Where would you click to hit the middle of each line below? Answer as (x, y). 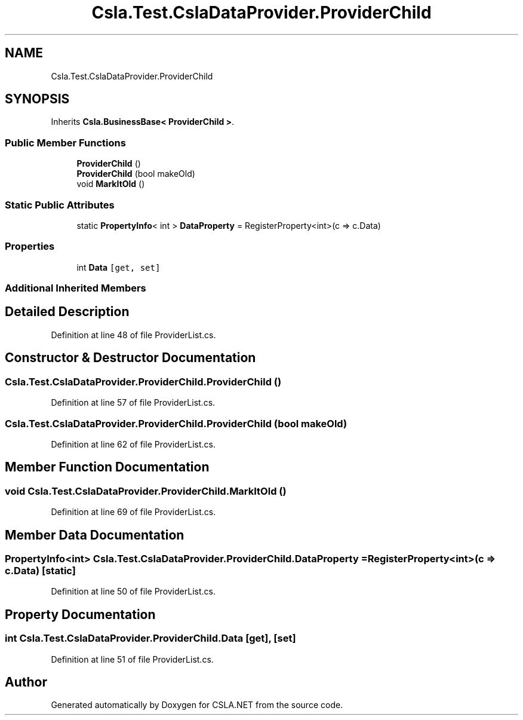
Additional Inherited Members (76, 288)
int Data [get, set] (119, 267)
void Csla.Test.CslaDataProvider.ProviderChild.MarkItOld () (146, 491)
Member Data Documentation (95, 535)
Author (26, 682)
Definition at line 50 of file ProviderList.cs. (133, 592)
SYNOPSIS (37, 99)
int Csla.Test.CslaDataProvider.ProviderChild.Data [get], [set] (150, 638)
